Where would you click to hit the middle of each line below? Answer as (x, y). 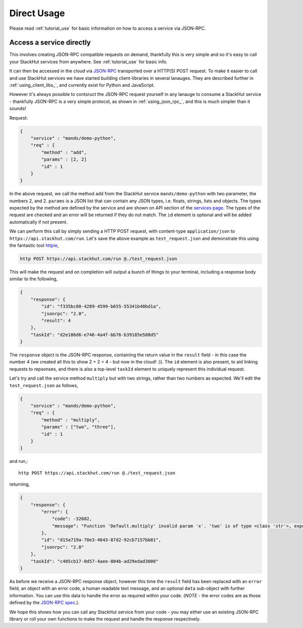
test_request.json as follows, (44, 385)
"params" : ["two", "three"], (79, 427)
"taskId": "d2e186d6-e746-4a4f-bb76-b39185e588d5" (94, 335)
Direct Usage (37, 13)
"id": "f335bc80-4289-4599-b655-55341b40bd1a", (101, 306)
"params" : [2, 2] (64, 160)
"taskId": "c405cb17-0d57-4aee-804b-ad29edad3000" (94, 561)
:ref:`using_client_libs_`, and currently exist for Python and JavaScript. (82, 85)
